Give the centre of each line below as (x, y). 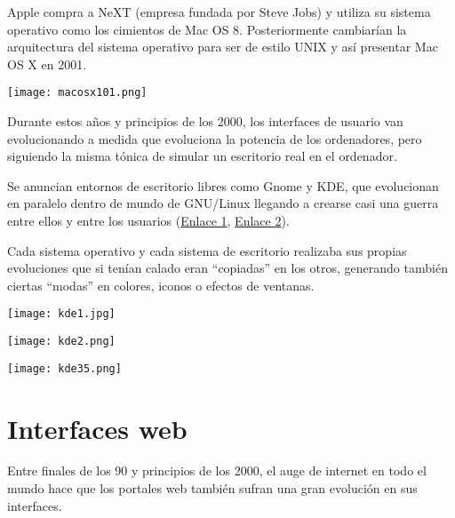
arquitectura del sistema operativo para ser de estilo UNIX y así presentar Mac (223, 47)
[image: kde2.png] (61, 342)
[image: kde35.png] (64, 368)
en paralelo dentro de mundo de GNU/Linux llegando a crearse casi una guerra (223, 203)
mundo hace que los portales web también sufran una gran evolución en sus (212, 488)
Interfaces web (97, 428)
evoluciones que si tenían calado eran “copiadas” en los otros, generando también (227, 268)
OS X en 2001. (47, 64)
